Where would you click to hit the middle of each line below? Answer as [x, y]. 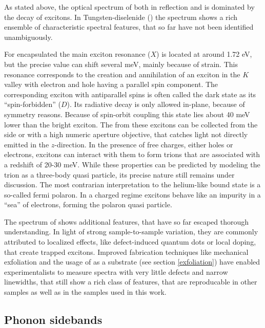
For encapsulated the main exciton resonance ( [77, 54]
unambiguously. [28, 37]
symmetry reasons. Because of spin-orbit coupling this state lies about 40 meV [127, 114]
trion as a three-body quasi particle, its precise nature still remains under [119, 174]
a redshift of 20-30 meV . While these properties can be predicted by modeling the [132, 164]
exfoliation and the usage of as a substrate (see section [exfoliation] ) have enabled [132, 262]
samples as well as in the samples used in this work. [85, 292]
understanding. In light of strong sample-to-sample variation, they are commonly [131, 232]
